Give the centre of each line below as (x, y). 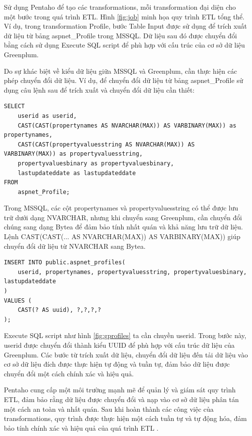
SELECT (14, 106)
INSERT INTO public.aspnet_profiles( (65, 263)
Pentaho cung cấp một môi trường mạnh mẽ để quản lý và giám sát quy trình (120, 390)
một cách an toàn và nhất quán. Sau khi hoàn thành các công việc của (109, 409)
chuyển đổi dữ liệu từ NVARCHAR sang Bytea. (75, 246)
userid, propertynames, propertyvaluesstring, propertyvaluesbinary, (132, 272)
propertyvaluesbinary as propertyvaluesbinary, (96, 163)
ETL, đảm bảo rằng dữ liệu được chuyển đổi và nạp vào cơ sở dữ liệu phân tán (121, 399)
